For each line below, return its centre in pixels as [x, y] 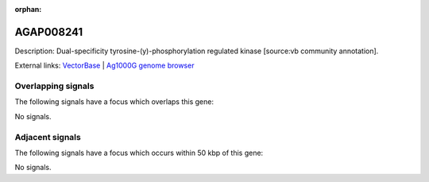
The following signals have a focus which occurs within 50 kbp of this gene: [139, 153]
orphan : [28, 9]
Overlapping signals [54, 86]
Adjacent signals [48, 137]
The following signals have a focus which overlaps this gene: [114, 102]
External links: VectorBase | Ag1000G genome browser [104, 66]
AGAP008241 [49, 32]
